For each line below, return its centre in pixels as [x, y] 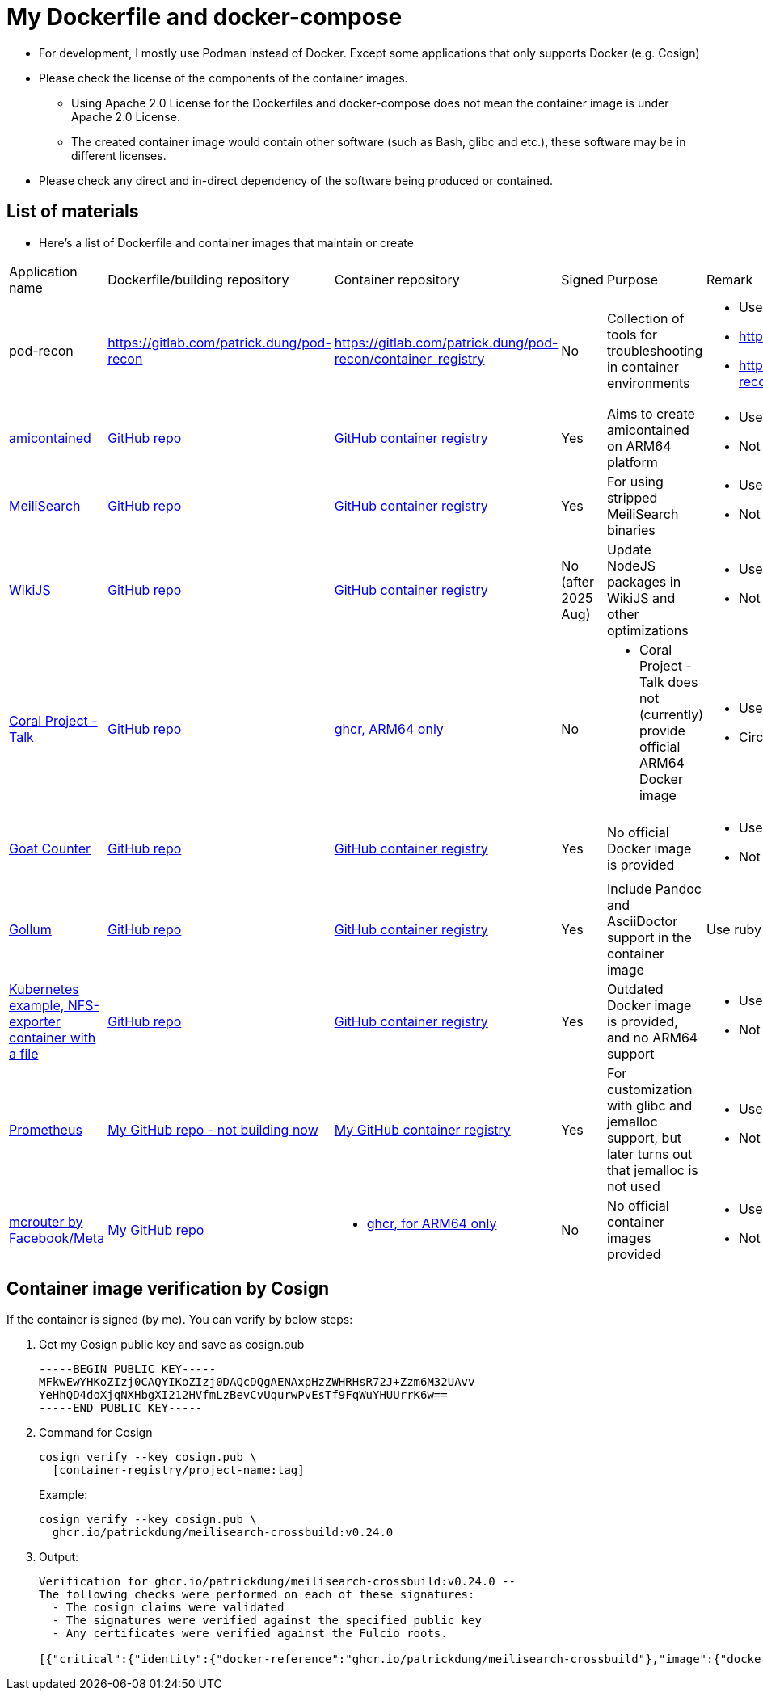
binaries [631, 530]
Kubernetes [44, 989]
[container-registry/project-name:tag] [178, 1470]
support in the [649, 937]
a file [24, 1053]
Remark [729, 279]
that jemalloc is [652, 1170]
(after [578, 581]
